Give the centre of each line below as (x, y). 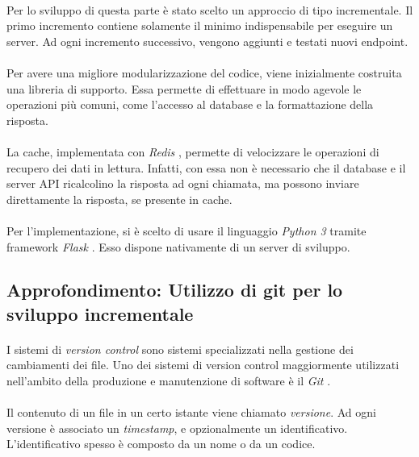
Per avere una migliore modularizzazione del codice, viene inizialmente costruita (204, 72)
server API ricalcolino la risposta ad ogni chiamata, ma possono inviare (183, 183)
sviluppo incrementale (100, 313)
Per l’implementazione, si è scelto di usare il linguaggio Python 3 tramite (186, 230)
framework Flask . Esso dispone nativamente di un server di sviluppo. (178, 246)
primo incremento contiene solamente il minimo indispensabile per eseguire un (200, 25)
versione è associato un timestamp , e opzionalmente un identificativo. (177, 428)
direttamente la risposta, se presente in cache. (119, 199)
